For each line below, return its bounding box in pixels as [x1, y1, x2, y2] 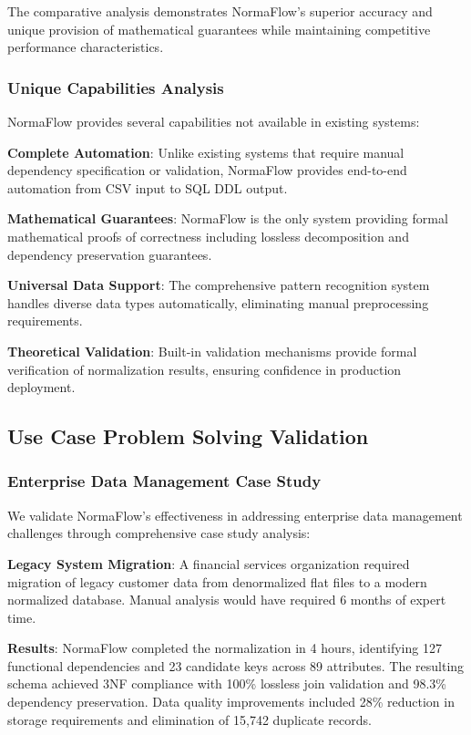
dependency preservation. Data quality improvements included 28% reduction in [7, 692, 455, 711]
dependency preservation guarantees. [7, 244, 212, 264]
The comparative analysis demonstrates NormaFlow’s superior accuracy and [7, 2, 433, 20]
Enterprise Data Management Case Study [7, 470, 322, 492]
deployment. [7, 378, 76, 397]
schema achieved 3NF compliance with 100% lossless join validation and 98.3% [7, 674, 446, 693]
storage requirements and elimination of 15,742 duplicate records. [7, 709, 372, 729]
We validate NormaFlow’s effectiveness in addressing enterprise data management [7, 505, 463, 524]
